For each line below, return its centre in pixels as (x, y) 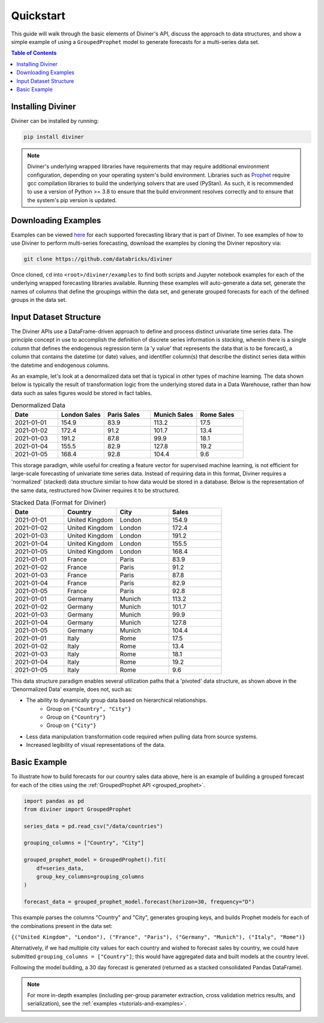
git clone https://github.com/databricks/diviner (98, 259)
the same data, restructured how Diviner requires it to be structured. (95, 490)
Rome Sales (217, 414)
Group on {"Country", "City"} (89, 708)
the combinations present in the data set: (62, 926)
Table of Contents (34, 53)
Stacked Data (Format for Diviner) (58, 503)
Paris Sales (124, 414)
